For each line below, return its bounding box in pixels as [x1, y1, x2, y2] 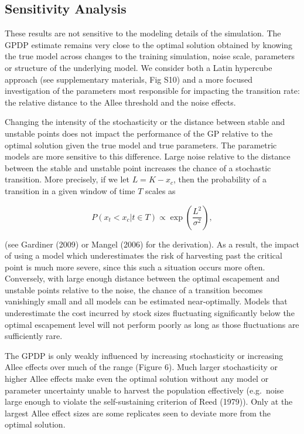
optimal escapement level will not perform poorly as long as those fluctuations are [5, 318, 299, 330]
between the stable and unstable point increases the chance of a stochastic [5, 161, 271, 174]
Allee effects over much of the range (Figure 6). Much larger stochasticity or [5, 361, 278, 373]
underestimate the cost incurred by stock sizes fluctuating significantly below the [5, 307, 295, 319]
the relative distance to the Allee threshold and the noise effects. [5, 96, 236, 108]
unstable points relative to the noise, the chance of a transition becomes [5, 283, 263, 296]
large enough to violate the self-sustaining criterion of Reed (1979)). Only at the [5, 395, 293, 408]
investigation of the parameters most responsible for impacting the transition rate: [5, 84, 300, 97]
